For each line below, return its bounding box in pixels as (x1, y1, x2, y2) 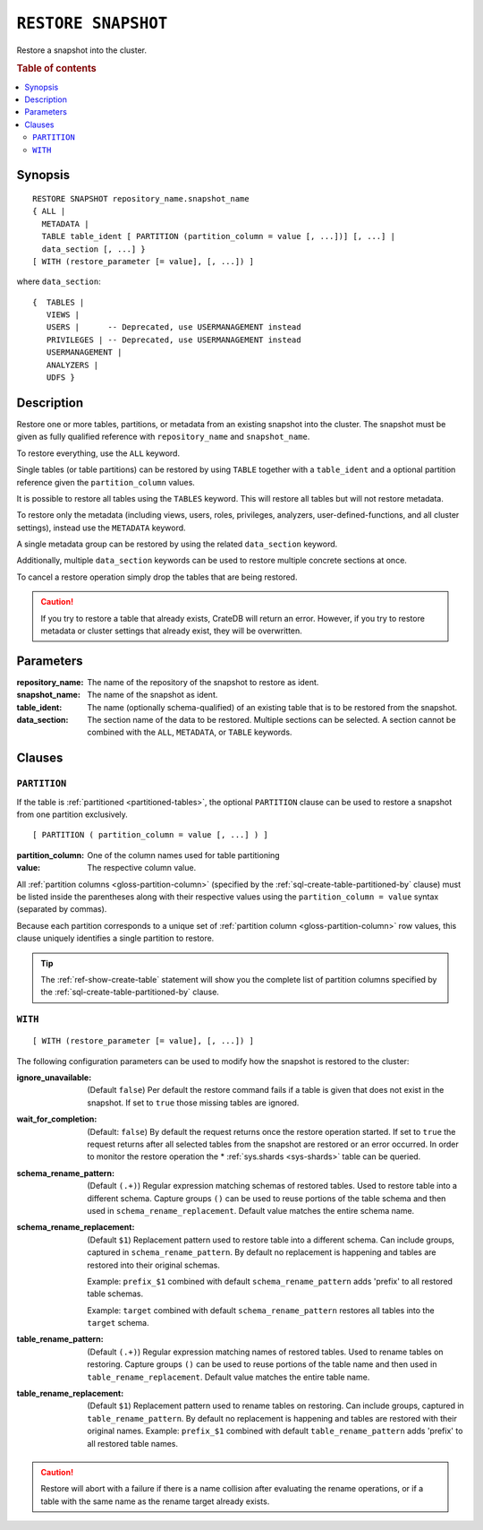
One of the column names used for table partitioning (87, 849, 281, 860)
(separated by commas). (16, 904, 107, 915)
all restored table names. (87, 1438, 179, 1448)
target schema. (87, 1318, 149, 1328)
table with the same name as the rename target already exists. (40, 1496, 270, 1507)
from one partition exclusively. (16, 809, 129, 820)
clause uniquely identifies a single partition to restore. (16, 933, 215, 944)
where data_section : (16, 276, 102, 287)
